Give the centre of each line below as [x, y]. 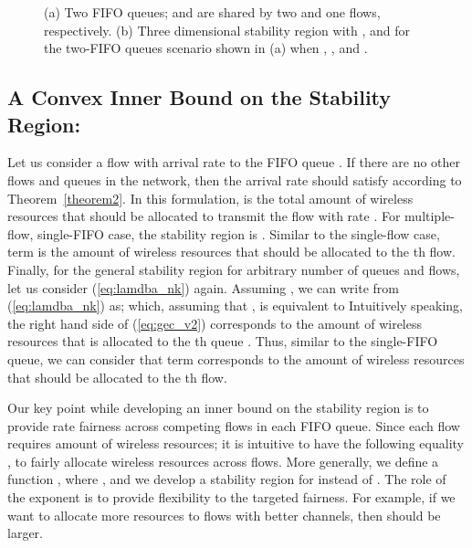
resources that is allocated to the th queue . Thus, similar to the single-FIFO [223, 341]
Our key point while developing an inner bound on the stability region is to [218, 408]
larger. [25, 533]
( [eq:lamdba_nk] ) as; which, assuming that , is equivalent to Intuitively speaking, [235, 306]
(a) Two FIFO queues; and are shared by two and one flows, [212, 12]
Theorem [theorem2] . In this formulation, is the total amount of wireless [210, 198]
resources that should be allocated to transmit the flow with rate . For [204, 216]
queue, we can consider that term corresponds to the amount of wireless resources [236, 358]
